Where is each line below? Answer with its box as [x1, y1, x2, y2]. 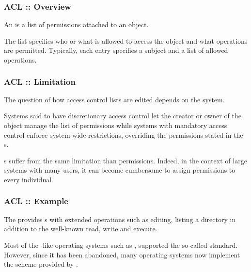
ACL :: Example [4, 195, 68, 207]
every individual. [4, 174, 53, 184]
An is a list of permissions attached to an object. [4, 19, 149, 30]
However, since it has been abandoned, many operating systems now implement [4, 249, 240, 259]
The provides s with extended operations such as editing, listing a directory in [4, 214, 236, 224]
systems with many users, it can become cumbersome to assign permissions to [4, 165, 235, 175]
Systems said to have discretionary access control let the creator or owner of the [4, 111, 241, 121]
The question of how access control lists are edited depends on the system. [4, 94, 225, 104]
